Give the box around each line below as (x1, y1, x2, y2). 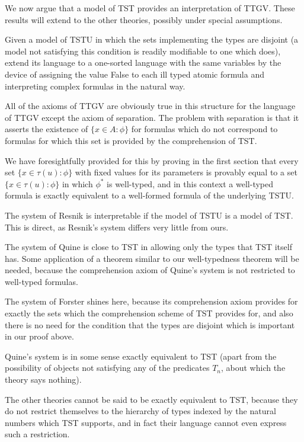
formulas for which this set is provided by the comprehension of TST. (5, 134, 257, 146)
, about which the (220, 361, 286, 374)
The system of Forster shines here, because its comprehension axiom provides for (5, 295, 298, 308)
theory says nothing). (5, 373, 82, 386)
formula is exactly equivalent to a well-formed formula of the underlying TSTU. (5, 189, 294, 201)
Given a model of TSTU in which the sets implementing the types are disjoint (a (5, 33, 299, 46)
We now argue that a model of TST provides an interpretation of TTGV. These (5, 2, 295, 14)
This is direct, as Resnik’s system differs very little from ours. (5, 220, 229, 233)
